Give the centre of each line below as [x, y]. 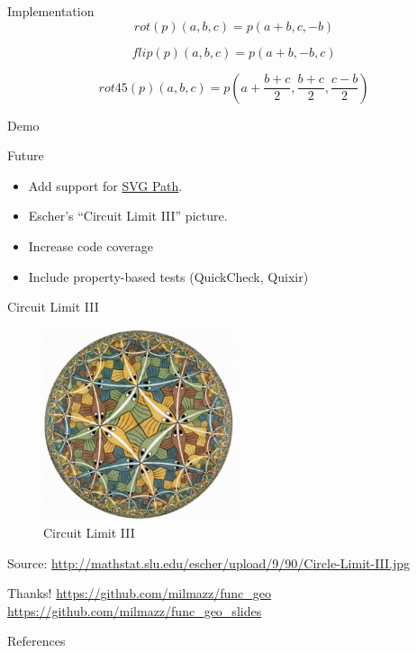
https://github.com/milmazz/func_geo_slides [135, 610]
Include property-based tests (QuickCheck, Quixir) [168, 276]
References [36, 641]
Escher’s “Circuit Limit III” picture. [128, 216]
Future [26, 155]
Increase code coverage [91, 245]
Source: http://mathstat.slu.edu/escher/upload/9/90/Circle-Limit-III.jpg [209, 562]
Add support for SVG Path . [105, 185]
